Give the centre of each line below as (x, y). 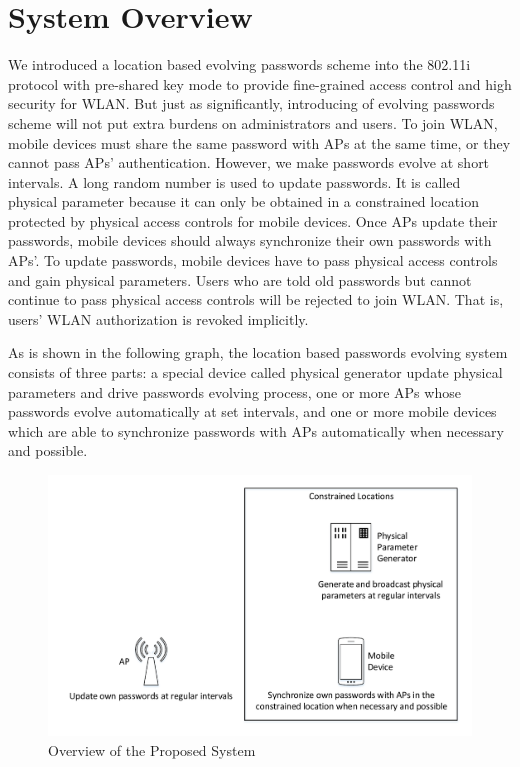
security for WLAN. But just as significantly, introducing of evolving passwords (251, 103)
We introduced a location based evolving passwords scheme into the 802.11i (239, 64)
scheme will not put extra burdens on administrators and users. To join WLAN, (253, 122)
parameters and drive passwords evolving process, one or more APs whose (234, 391)
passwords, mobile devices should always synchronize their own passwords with (250, 240)
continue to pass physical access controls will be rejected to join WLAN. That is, (256, 299)
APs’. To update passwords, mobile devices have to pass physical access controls (253, 260)
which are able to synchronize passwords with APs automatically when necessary (256, 430)
